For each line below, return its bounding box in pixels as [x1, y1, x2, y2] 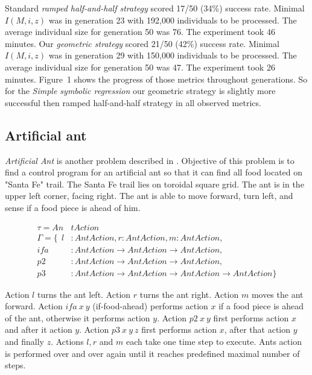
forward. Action [5, 300, 63, 312]
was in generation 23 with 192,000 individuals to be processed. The [48, 13, 297, 26]
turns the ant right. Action [139, 288, 239, 300]
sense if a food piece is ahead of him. [5, 201, 141, 213]
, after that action [224, 323, 291, 336]
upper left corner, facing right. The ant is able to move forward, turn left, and [5, 189, 293, 202]
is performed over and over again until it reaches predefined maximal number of [5, 347, 300, 359]
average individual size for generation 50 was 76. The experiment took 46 [5, 25, 275, 38]
